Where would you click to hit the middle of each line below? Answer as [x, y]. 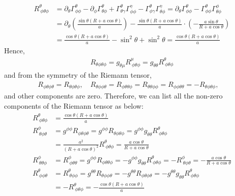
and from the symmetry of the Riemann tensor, [78, 75]
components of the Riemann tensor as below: [74, 106]
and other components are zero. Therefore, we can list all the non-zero [113, 96]
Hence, [14, 51]
